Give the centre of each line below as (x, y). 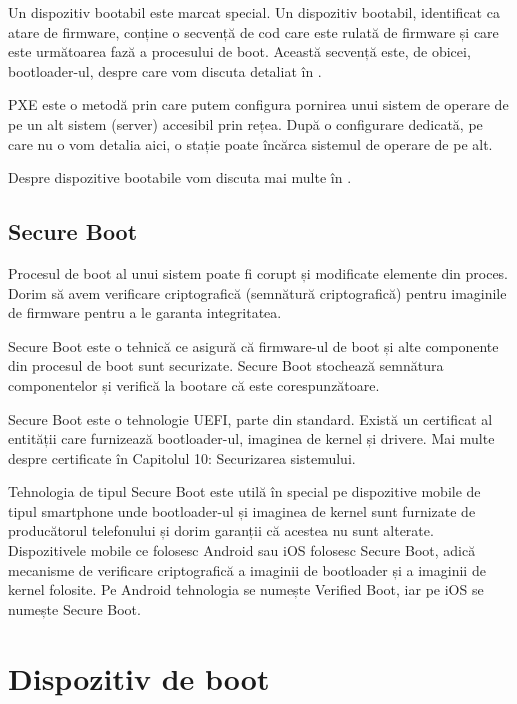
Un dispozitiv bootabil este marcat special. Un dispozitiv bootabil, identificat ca (254, 12)
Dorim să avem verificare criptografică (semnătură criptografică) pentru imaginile (257, 292)
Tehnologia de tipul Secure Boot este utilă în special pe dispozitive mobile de (244, 491)
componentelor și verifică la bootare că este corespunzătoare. (194, 384)
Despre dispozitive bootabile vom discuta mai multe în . (180, 177)
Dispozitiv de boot (139, 677)
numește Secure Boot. (74, 608)
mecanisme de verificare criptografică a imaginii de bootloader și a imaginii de (247, 569)
